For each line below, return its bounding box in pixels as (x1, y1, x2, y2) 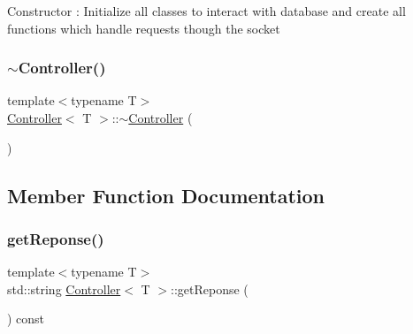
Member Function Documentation (7, 181, 325, 209)
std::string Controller (7, 279, 121, 298)
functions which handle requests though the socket (7, 19, 280, 37)
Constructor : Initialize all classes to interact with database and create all (7, 2, 406, 19)
